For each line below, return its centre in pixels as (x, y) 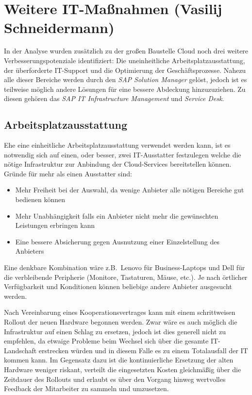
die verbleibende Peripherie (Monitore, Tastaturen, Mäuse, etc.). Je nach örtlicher (126, 277)
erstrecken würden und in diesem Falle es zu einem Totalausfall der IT (143, 350)
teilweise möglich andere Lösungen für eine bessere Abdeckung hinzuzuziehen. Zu (125, 89)
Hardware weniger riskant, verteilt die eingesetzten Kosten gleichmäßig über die (123, 369)
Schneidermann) (59, 27)
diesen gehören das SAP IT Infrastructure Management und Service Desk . (114, 98)
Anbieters (30, 251)
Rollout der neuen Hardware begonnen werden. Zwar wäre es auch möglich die (121, 321)
